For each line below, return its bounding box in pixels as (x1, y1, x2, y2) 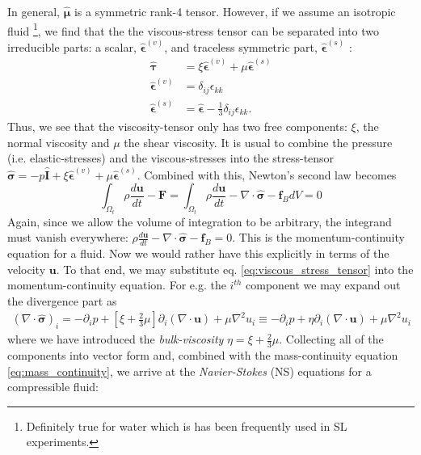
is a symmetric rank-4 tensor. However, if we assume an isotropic (74, 3, 396, 19)
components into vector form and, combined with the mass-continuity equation (7, 346, 398, 363)
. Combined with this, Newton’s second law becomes (137, 166, 397, 183)
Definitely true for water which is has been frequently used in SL (26, 417, 347, 434)
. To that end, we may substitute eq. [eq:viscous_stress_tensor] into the (56, 260, 414, 277)
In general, (7, 3, 60, 19)
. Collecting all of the (279, 331, 384, 348)
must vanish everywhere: (7, 229, 128, 246)
